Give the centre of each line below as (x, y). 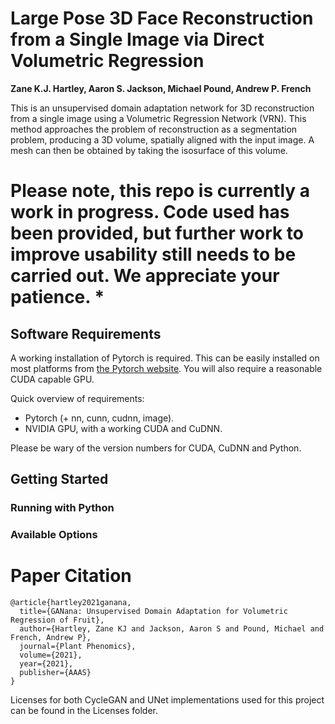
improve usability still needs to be (153, 254)
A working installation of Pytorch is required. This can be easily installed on (165, 358)
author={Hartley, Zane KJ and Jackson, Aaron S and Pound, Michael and (172, 629)
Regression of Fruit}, (57, 620)
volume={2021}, (51, 655)
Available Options (54, 535)
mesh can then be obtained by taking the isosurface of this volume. (149, 150)
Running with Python (62, 508)
